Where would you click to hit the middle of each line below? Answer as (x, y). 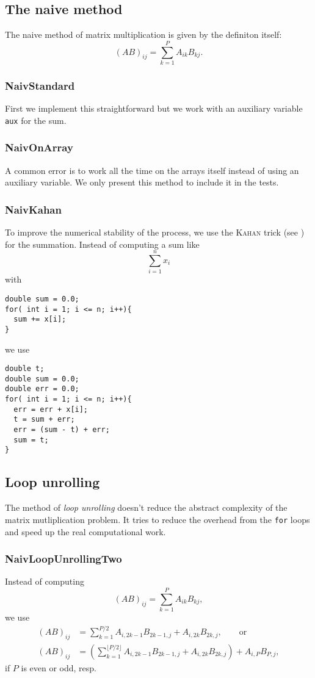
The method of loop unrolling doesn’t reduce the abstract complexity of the (146, 507)
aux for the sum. (36, 120)
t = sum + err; (44, 420)
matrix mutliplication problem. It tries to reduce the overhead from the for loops (157, 519)
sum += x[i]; (40, 319)
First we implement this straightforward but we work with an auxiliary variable (154, 108)
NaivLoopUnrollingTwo (63, 559)
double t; (25, 369)
